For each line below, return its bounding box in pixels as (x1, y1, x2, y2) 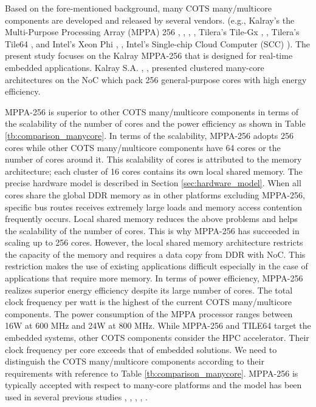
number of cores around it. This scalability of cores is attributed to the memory (5, 153, 302, 166)
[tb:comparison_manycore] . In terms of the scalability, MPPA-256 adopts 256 (5, 129, 294, 141)
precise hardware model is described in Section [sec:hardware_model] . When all (5, 177, 301, 189)
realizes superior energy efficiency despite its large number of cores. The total (5, 283, 293, 296)
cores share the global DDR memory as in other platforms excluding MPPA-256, (5, 188, 305, 201)
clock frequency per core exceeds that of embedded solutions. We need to (5, 343, 277, 355)
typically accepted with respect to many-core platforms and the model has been (5, 378, 302, 391)
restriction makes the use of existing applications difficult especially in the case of (5, 260, 308, 272)
